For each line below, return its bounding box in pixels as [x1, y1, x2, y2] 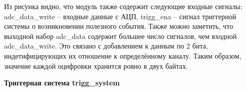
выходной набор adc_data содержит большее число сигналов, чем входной [4, 30, 237, 41]
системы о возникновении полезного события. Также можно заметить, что [4, 21, 233, 31]
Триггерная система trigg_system [4, 77, 120, 88]
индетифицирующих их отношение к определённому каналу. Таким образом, [4, 50, 241, 61]
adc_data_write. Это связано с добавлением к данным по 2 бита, [4, 40, 208, 51]
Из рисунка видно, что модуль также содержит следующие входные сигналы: [4, 1, 242, 11]
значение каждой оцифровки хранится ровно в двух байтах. [4, 60, 188, 71]
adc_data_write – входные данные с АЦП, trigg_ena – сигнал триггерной [4, 11, 236, 21]
